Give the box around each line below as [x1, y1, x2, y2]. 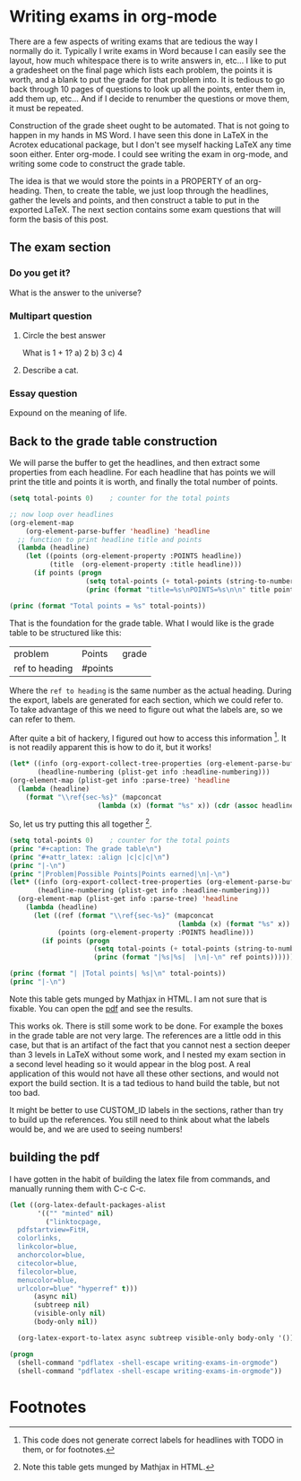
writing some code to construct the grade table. [9, 158, 185, 169]
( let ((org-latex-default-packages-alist [9, 1200, 167, 1209]
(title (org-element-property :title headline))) [48, 560, 243, 569]
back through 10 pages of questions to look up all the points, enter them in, [9, 83, 287, 94]
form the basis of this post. [9, 214, 109, 224]
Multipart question [9, 310, 92, 322]
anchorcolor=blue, [17, 1250, 87, 1260]
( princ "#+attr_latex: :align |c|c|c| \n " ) [9, 853, 170, 862]
